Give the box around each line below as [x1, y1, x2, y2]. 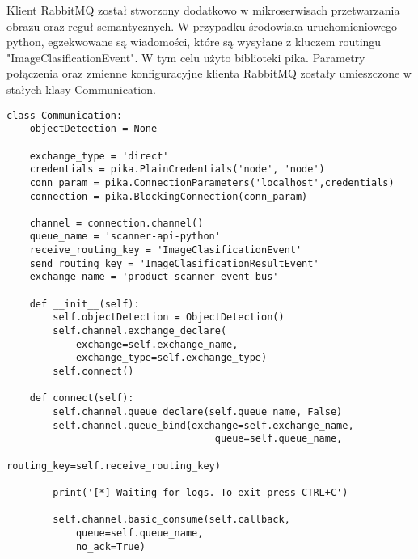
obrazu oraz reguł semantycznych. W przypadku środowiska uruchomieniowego [6, 17, 398, 34]
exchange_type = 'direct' [29, 150, 169, 162]
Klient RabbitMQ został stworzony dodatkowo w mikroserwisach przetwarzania [6, 2, 400, 18]
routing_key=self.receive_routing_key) [6, 459, 221, 472]
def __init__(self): [29, 298, 140, 310]
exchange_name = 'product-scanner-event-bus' [29, 271, 279, 283]
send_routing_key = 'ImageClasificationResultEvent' [29, 257, 319, 269]
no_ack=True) [75, 540, 146, 553]
